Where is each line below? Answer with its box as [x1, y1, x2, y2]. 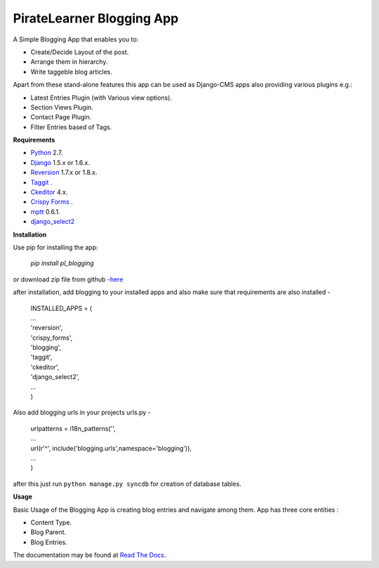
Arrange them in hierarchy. [30, 58, 108, 66]
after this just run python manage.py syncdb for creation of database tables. [13, 480, 241, 488]
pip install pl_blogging [30, 259, 94, 268]
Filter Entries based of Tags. [30, 123, 112, 131]
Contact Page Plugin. [30, 113, 92, 121]
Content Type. [30, 518, 72, 527]
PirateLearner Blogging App [13, 11, 179, 26]
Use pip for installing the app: [13, 243, 98, 251]
